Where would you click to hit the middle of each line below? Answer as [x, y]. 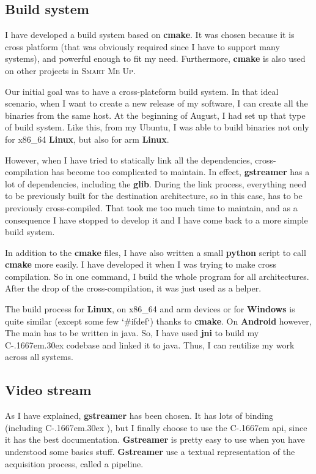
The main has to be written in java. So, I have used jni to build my [132, 333]
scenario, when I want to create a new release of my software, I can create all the [156, 103]
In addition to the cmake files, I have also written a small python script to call [156, 252]
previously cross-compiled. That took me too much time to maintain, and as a [151, 207]
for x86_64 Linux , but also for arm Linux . [87, 139]
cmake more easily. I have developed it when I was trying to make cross [141, 264]
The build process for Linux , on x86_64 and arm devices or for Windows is [150, 309]
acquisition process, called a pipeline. [74, 463]
